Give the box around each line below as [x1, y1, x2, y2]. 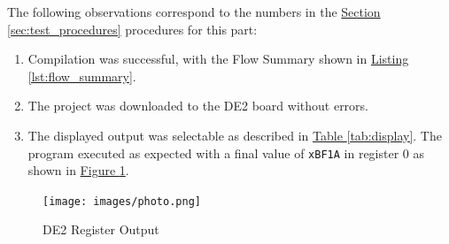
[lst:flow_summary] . [27, 66, 136, 85]
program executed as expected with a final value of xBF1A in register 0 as [27, 143, 425, 162]
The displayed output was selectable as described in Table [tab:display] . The [27, 126, 442, 144]
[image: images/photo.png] [43, 194, 201, 208]
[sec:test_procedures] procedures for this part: [7, 19, 258, 38]
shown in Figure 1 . [27, 161, 129, 179]
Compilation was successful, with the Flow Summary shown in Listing [27, 50, 409, 68]
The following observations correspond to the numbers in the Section [7, 3, 381, 20]
